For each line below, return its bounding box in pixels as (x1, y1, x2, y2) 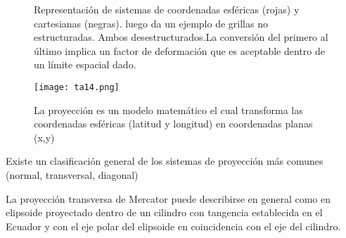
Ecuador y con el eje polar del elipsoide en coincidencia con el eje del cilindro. (6, 218, 341, 233)
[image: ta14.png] (34, 82, 120, 92)
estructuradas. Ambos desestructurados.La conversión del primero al (34, 30, 328, 44)
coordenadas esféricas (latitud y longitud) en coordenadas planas (34, 116, 313, 131)
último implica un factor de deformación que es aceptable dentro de (34, 43, 325, 58)
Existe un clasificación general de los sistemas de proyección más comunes (6, 154, 323, 168)
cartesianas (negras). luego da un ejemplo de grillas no (34, 15, 268, 30)
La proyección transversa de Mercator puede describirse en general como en (6, 191, 331, 206)
